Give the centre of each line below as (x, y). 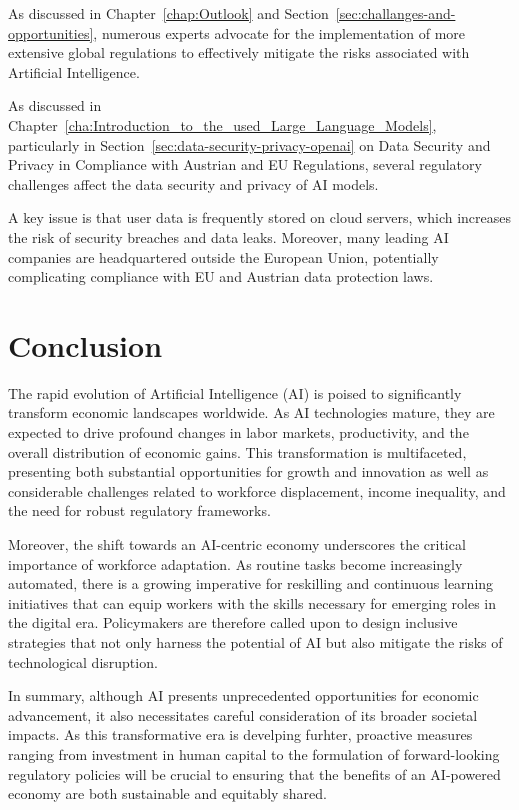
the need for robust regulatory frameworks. (139, 510)
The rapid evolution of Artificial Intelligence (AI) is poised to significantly (235, 392)
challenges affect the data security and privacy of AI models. (193, 183)
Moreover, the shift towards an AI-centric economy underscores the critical (237, 544)
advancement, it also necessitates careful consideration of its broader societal (243, 714)
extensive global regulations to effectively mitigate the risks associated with (239, 52)
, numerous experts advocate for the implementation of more (279, 32)
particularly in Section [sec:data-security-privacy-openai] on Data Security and (249, 144)
